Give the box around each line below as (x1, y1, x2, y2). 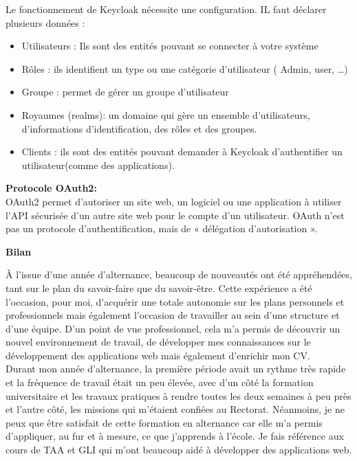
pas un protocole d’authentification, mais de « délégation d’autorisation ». (6, 221, 318, 236)
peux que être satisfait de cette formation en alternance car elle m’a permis (6, 415, 323, 429)
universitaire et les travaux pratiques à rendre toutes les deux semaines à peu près (6, 388, 351, 403)
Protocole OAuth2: (6, 181, 97, 195)
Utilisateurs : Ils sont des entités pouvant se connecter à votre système (21, 38, 318, 53)
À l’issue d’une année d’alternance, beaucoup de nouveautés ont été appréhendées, (6, 267, 352, 282)
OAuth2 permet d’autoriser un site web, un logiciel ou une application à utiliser (6, 194, 342, 208)
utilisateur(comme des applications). (21, 157, 175, 172)
